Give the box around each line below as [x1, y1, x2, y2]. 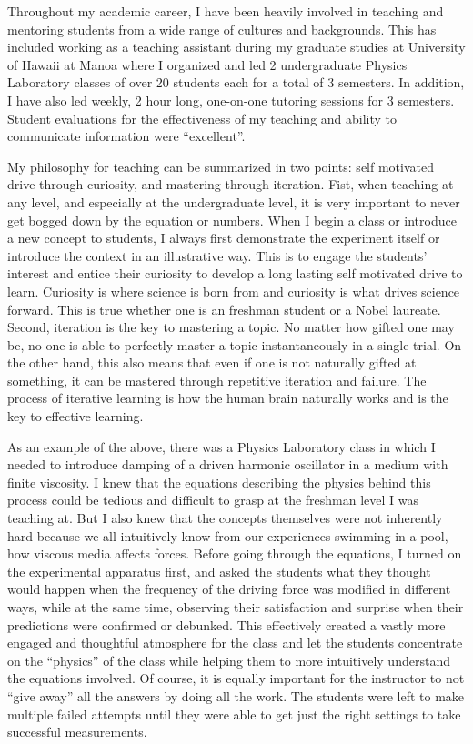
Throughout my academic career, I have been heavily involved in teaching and [7, 2, 444, 20]
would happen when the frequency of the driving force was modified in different [7, 579, 451, 598]
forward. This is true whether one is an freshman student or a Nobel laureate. [7, 299, 441, 318]
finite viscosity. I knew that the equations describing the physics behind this [7, 472, 431, 491]
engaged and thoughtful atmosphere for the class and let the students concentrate [7, 633, 463, 652]
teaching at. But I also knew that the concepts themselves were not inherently [7, 508, 443, 528]
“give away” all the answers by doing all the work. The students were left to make [7, 686, 465, 705]
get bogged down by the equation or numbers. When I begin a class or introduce [7, 210, 457, 229]
